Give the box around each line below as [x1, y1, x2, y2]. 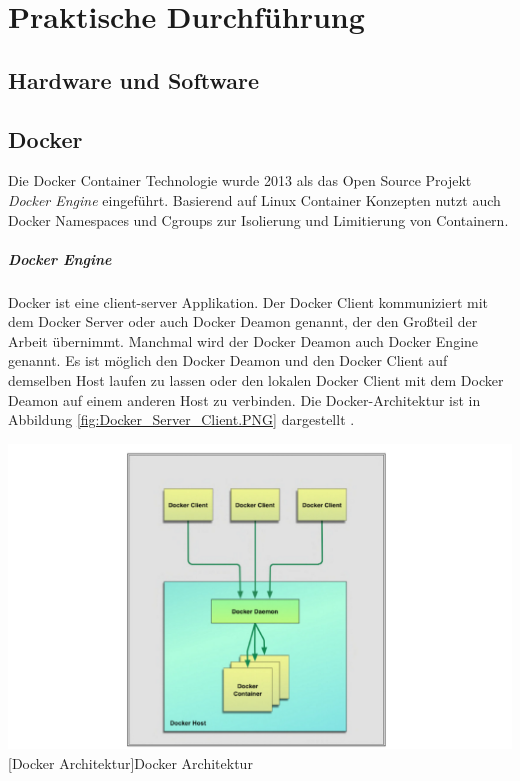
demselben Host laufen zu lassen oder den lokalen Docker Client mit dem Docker [8, 370, 504, 391]
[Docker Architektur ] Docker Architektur [8, 752, 253, 773]
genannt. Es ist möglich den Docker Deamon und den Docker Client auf [8, 350, 448, 371]
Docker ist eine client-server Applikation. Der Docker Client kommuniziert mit [8, 291, 489, 312]
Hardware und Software [8, 64, 260, 95]
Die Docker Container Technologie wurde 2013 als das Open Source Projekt [8, 170, 472, 191]
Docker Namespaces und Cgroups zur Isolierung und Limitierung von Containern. [8, 209, 509, 230]
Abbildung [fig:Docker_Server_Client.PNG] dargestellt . [8, 409, 355, 430]
